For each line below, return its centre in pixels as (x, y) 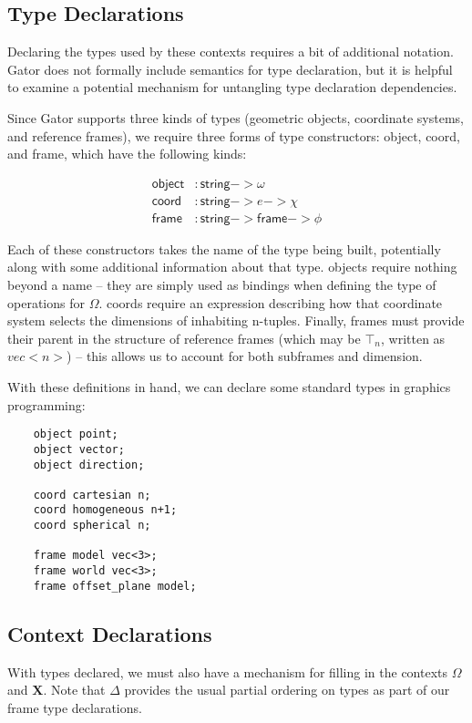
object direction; (89, 465)
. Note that (74, 690)
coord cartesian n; (92, 495)
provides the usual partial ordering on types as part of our (287, 690)
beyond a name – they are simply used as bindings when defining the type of (222, 285)
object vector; (79, 449)
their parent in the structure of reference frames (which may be (184, 338)
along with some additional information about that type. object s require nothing (232, 267)
